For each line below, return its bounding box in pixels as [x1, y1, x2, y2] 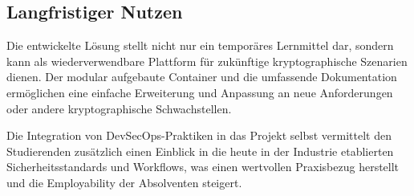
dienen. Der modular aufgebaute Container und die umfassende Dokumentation [6, 68, 397, 85]
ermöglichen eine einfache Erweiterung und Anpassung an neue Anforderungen [6, 84, 393, 100]
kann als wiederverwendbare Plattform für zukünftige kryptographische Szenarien [6, 52, 408, 69]
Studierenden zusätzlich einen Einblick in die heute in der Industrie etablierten [6, 142, 394, 159]
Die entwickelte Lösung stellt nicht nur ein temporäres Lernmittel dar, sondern [6, 37, 394, 54]
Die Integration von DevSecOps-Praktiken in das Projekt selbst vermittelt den [6, 127, 392, 144]
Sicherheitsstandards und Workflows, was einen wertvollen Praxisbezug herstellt [6, 158, 400, 175]
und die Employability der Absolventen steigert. [6, 174, 242, 190]
